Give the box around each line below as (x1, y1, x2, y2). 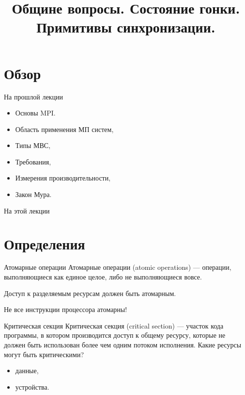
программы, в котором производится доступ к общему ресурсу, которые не (4, 330, 226, 340)
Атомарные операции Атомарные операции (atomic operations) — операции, (4, 262, 231, 272)
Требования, (15, 156, 51, 166)
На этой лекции (4, 205, 50, 215)
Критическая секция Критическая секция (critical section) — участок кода (4, 320, 224, 330)
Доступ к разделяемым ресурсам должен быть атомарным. (4, 288, 176, 298)
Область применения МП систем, (15, 124, 114, 134)
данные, (15, 365, 39, 376)
